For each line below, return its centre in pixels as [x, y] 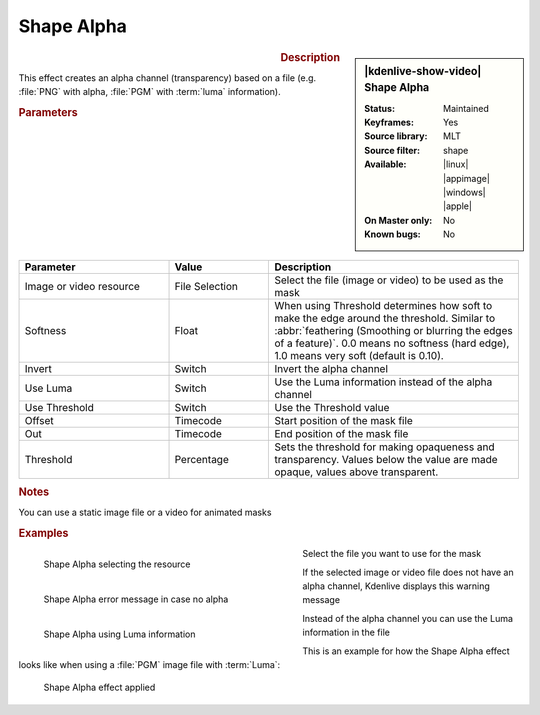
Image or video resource [82, 286]
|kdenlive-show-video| [423, 71]
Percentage [201, 459]
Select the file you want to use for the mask [392, 554]
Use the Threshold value [332, 407]
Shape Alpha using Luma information [119, 634]
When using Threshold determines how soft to [383, 305]
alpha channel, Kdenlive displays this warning [396, 586]
